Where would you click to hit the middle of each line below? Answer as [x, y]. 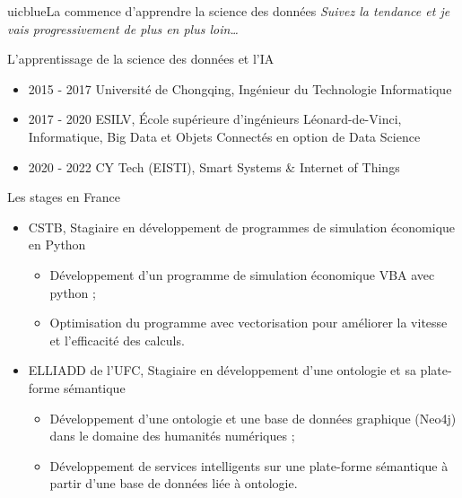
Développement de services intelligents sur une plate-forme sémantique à [249, 465]
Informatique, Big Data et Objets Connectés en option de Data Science [224, 136]
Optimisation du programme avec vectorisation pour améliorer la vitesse [248, 323]
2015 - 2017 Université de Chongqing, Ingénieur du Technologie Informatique [240, 88]
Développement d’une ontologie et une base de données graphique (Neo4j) [253, 418]
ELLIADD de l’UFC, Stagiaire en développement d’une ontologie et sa [222, 370]
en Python [57, 245]
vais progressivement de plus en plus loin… [123, 28]
